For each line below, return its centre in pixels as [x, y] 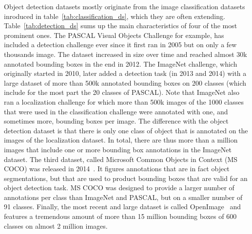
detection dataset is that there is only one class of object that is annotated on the [126, 130]
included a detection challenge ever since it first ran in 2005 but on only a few [120, 45]
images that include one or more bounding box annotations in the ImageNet [118, 149]
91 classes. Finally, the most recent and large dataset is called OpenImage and [123, 207]
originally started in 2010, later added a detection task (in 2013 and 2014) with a [125, 73]
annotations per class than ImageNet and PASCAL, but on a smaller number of [123, 197]
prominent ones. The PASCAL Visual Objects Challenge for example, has [114, 35]
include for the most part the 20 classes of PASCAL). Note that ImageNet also [122, 92]
